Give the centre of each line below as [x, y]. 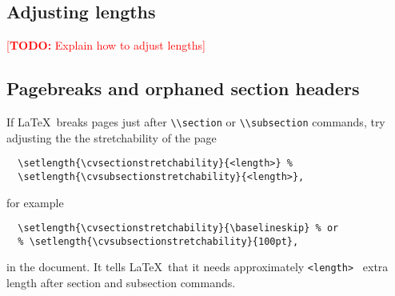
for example [35, 202]
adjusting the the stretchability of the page [112, 137]
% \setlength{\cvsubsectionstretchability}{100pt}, [158, 241]
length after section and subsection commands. [121, 283]
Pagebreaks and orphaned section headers [183, 88]
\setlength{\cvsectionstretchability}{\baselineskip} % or [178, 228]
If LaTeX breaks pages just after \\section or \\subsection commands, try [196, 122]
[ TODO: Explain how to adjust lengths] [106, 45]
